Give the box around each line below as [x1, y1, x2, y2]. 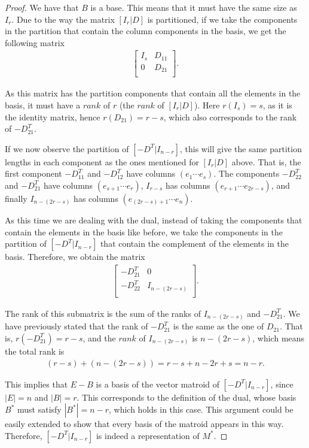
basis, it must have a [5, 99, 81, 111]
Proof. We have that [5, 1, 79, 13]
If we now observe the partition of [5, 142, 129, 155]
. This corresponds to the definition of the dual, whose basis [77, 391, 296, 403]
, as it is [262, 99, 292, 111]
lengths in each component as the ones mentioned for [5, 155, 199, 168]
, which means [252, 331, 305, 344]
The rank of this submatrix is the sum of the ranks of [5, 307, 201, 319]
